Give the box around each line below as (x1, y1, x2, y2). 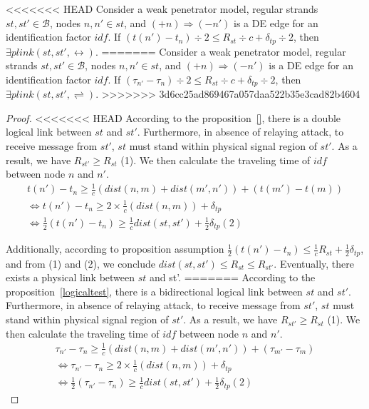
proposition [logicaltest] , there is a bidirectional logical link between (6, 283, 303, 298)
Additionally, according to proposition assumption (6, 241, 224, 256)
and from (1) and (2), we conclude (6, 256, 156, 271)
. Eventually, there (274, 256, 354, 271)
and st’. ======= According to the (150, 270, 316, 285)
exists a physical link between (6, 270, 135, 285)
